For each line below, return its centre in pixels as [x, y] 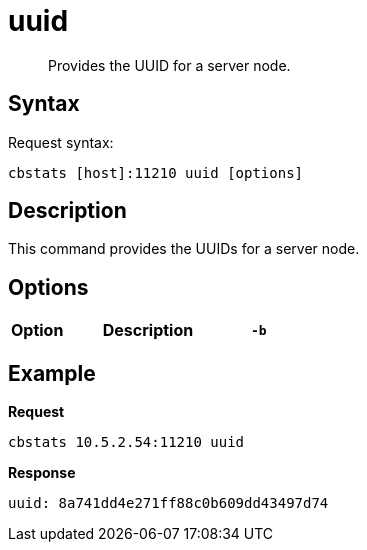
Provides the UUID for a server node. [169, 65]
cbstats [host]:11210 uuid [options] [156, 172]
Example [52, 373]
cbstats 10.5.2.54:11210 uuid [126, 442]
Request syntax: [61, 142]
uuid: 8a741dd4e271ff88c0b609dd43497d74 [168, 503]
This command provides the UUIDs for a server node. [184, 249]
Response [42, 473]
